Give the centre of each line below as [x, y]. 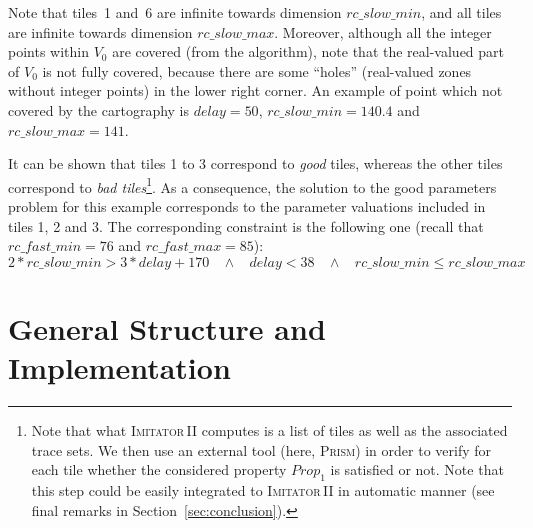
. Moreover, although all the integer [383, 31]
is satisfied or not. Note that [417, 469]
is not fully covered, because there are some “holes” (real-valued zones [257, 70]
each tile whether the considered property [159, 469]
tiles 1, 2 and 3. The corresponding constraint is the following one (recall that [246, 225]
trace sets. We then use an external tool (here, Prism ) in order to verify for [261, 449]
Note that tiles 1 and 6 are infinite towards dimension [175, 12]
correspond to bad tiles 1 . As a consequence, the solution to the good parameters [252, 185]
